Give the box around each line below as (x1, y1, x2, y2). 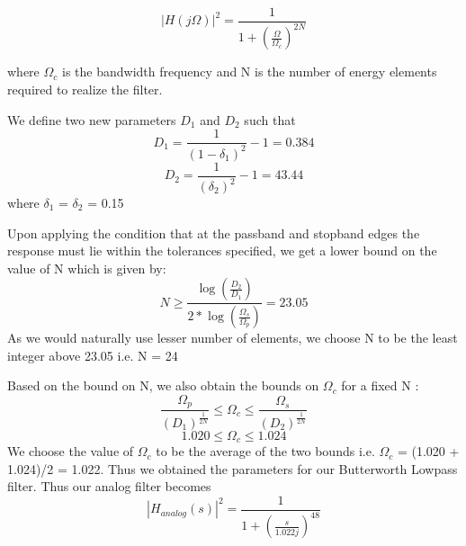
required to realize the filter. (7, 80, 163, 98)
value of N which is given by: (7, 258, 166, 277)
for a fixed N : (341, 376, 419, 395)
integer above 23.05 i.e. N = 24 (7, 345, 178, 364)
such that (244, 110, 296, 129)
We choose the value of (7, 442, 134, 461)
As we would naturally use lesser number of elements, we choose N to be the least (7, 328, 458, 347)
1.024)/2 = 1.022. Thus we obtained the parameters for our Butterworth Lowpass (7, 459, 458, 478)
